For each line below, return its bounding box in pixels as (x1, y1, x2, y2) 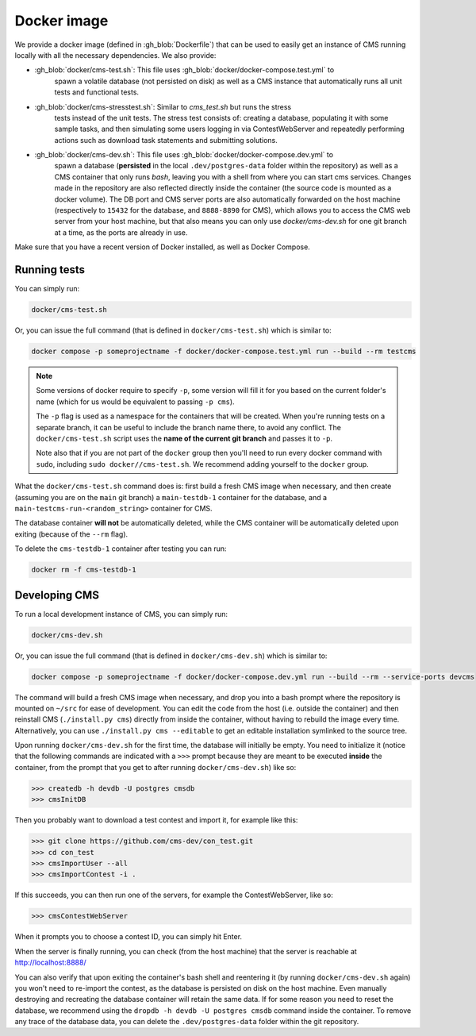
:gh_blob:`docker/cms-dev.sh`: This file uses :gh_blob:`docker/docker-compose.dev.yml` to (34, 150, 333, 160)
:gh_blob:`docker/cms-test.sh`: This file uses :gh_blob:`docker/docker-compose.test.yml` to (34, 65, 335, 75)
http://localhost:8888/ (14, 957, 86, 968)
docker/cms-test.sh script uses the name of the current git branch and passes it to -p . (36, 433, 333, 443)
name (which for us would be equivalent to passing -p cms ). (36, 397, 235, 406)
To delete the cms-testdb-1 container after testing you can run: (14, 544, 227, 553)
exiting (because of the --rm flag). (14, 529, 129, 539)
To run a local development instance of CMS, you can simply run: (14, 609, 228, 618)
